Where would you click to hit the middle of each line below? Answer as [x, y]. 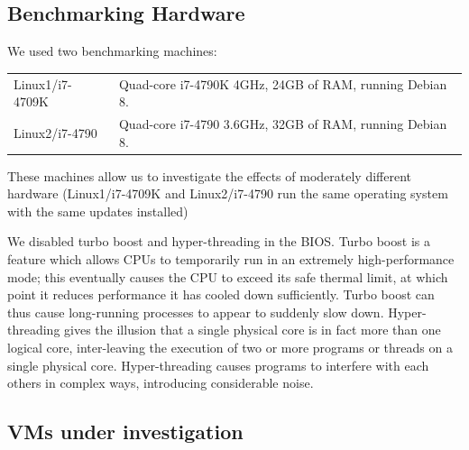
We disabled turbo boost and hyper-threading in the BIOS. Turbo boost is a [219, 241]
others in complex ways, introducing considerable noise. [161, 383]
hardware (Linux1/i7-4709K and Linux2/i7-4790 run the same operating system [228, 193]
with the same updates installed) [98, 211]
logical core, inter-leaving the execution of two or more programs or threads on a [230, 348]
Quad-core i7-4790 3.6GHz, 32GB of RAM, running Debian [283, 123]
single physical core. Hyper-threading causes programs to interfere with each [218, 365]
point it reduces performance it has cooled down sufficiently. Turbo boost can [221, 294]
